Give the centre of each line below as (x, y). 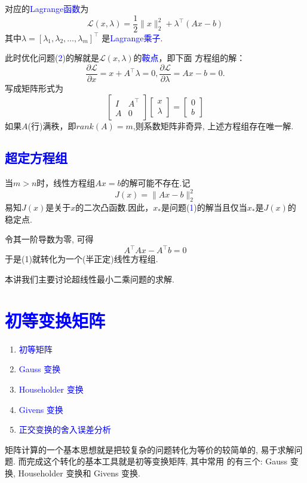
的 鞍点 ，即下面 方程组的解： (189, 58)
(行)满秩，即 (52, 125)
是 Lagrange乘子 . (132, 37)
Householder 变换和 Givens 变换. (79, 473)
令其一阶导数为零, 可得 (49, 239)
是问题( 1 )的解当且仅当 (204, 207)
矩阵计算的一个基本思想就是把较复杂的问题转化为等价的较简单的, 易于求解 (150, 449)
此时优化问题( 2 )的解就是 (52, 58)
